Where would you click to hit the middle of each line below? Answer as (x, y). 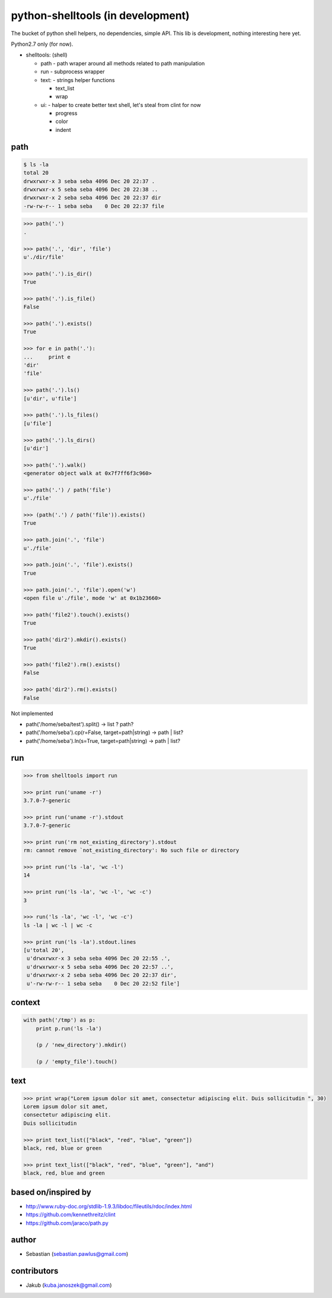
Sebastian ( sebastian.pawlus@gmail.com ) (77, 1254)
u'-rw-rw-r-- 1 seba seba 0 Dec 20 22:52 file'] (103, 983)
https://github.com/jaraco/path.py (67, 1223)
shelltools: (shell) (47, 55)
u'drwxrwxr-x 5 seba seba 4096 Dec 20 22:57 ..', (100, 967)
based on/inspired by (51, 1192)
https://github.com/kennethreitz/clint (71, 1215)
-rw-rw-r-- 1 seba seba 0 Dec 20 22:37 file (94, 206)
